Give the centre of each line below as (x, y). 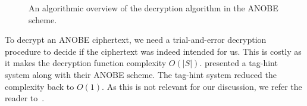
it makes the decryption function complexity (86, 63)
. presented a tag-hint (239, 63)
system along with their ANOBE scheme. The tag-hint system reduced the (141, 74)
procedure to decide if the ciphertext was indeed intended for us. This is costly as (153, 51)
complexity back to (40, 86)
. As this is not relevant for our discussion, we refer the (202, 86)
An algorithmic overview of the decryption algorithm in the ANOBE (153, 8)
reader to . (25, 98)
